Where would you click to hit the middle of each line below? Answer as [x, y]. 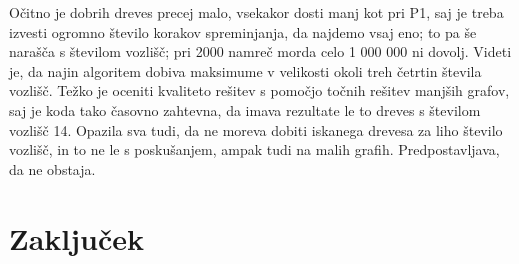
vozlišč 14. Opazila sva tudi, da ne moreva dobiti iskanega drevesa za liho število [256, 129]
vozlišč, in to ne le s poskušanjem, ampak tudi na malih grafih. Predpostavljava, [254, 149]
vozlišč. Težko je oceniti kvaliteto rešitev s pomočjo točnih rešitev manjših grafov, [259, 90]
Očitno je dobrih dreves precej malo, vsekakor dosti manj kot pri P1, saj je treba [256, 12]
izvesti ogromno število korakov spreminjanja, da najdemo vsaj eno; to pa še [243, 31]
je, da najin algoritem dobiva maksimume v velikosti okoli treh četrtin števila [245, 70]
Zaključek [77, 237]
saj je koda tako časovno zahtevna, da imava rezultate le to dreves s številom [245, 109]
